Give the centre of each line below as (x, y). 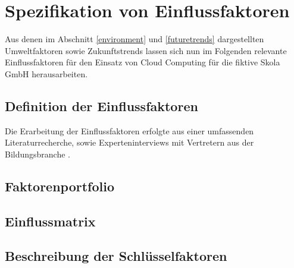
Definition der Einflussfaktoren (101, 105)
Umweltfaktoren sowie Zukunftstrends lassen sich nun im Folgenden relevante (146, 50)
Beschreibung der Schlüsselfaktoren (116, 256)
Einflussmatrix (50, 221)
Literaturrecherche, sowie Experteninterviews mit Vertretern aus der (129, 142)
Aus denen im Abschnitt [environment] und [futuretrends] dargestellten (135, 39)
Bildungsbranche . (37, 154)
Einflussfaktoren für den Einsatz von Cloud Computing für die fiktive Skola (143, 62)
